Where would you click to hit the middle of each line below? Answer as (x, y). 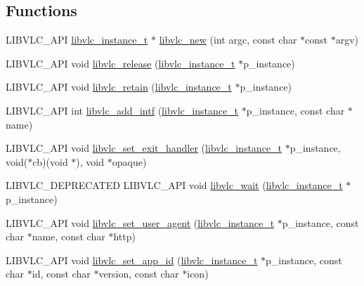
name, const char (69, 236)
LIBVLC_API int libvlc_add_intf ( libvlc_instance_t (122, 110)
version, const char (139, 274)
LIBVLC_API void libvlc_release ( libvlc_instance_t (121, 63)
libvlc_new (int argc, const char (228, 40)
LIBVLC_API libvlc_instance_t (77, 40)
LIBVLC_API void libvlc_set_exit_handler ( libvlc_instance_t (144, 148)
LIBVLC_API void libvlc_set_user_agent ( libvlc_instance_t (140, 222)
